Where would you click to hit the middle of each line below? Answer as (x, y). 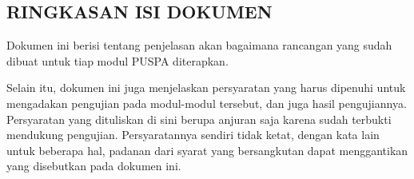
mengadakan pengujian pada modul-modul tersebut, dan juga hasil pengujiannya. (207, 103)
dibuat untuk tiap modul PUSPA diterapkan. (117, 60)
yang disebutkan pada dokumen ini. (94, 166)
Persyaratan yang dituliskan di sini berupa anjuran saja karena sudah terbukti (199, 119)
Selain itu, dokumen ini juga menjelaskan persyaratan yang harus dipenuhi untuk (206, 88)
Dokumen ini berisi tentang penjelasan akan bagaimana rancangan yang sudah (199, 45)
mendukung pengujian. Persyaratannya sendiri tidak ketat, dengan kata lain (193, 135)
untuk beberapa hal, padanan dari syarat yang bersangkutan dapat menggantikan (207, 150)
